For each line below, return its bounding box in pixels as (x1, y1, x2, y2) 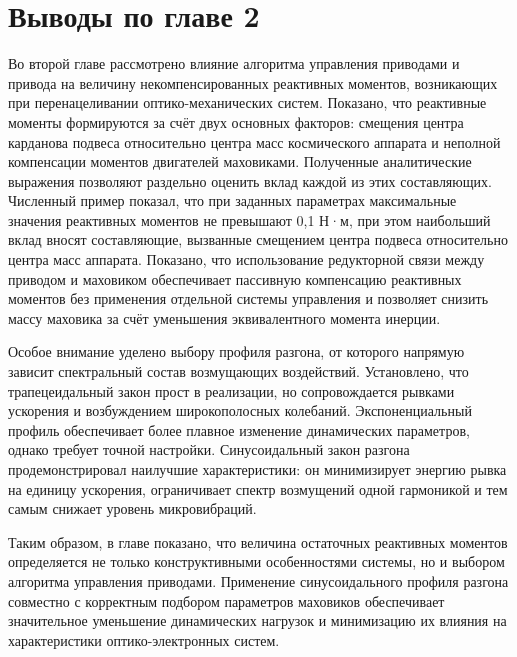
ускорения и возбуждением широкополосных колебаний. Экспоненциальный (8, 400, 472, 421)
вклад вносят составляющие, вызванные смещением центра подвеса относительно (8, 229, 508, 250)
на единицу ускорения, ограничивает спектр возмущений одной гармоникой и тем (8, 478, 508, 499)
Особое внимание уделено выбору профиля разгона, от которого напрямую (8, 341, 465, 362)
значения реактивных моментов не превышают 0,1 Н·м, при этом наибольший (8, 209, 491, 230)
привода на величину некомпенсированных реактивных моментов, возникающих (8, 72, 498, 93)
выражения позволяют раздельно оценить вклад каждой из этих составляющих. (8, 170, 492, 191)
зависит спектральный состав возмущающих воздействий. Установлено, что (8, 361, 469, 382)
